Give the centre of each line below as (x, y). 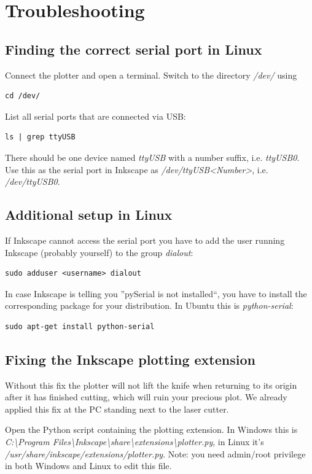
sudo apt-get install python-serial (80, 326)
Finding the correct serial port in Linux (134, 49)
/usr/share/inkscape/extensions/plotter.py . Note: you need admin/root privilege (155, 453)
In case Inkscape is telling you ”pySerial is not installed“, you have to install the (156, 293)
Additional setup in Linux (89, 215)
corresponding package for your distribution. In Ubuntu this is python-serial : (149, 305)
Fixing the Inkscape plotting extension (130, 359)
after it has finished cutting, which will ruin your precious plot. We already (146, 397)
